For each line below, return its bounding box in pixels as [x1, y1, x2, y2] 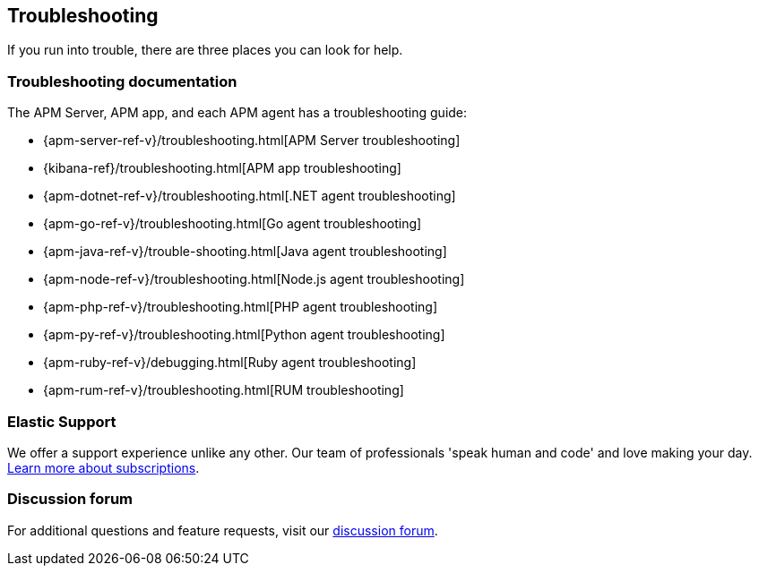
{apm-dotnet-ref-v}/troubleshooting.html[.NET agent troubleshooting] [43, 188, 456, 204]
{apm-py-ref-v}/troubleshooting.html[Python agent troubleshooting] [43, 327, 445, 343]
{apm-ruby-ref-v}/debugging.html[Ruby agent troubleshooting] [43, 355, 417, 371]
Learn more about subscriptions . [7, 459, 200, 475]
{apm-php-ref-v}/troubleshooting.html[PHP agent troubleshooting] [43, 299, 438, 315]
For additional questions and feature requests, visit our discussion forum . [7, 522, 438, 538]
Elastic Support [7, 412, 116, 431]
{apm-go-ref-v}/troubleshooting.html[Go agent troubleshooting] [43, 216, 422, 232]
